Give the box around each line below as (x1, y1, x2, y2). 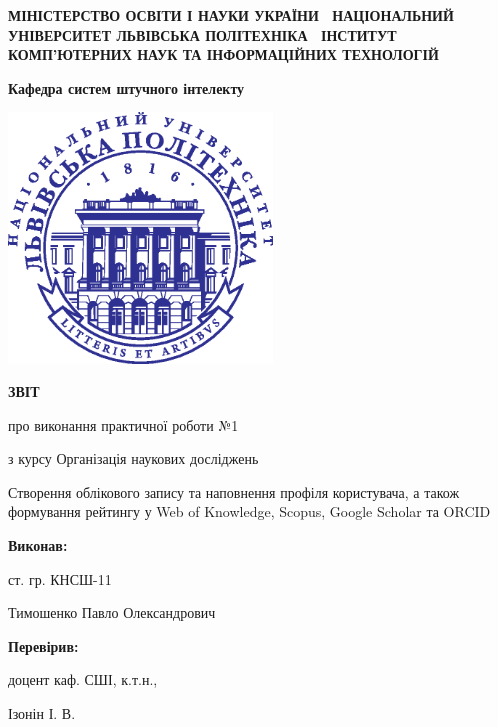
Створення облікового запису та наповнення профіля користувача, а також (8, 481, 460, 502)
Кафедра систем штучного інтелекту (8, 77, 245, 98)
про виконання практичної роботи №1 (8, 414, 239, 435)
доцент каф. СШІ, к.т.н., (8, 669, 158, 690)
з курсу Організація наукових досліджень (8, 448, 259, 469)
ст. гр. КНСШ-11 (8, 568, 112, 589)
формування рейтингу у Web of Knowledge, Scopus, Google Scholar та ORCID (8, 501, 491, 522)
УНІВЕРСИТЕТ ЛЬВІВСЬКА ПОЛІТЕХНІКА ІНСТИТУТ (8, 24, 397, 45)
